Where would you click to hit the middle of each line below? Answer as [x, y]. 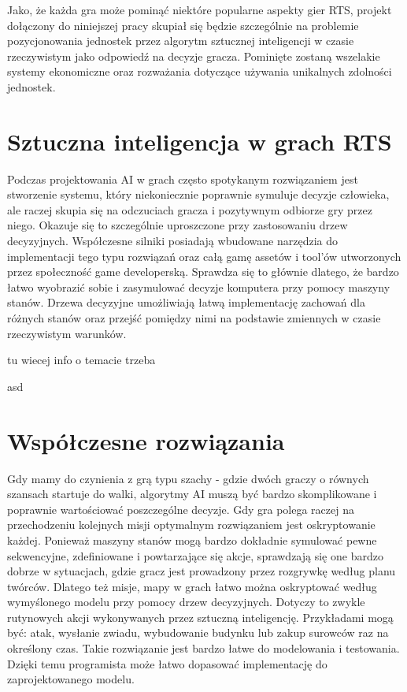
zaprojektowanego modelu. [71, 679]
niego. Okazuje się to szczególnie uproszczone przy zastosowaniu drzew [178, 225]
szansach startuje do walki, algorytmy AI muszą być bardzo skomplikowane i [192, 494]
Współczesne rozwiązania [146, 440]
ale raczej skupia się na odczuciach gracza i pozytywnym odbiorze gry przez [190, 209]
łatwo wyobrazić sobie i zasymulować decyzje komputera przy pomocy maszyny [199, 286]
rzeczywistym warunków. [67, 333]
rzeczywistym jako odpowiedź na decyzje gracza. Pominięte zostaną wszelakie [194, 56]
